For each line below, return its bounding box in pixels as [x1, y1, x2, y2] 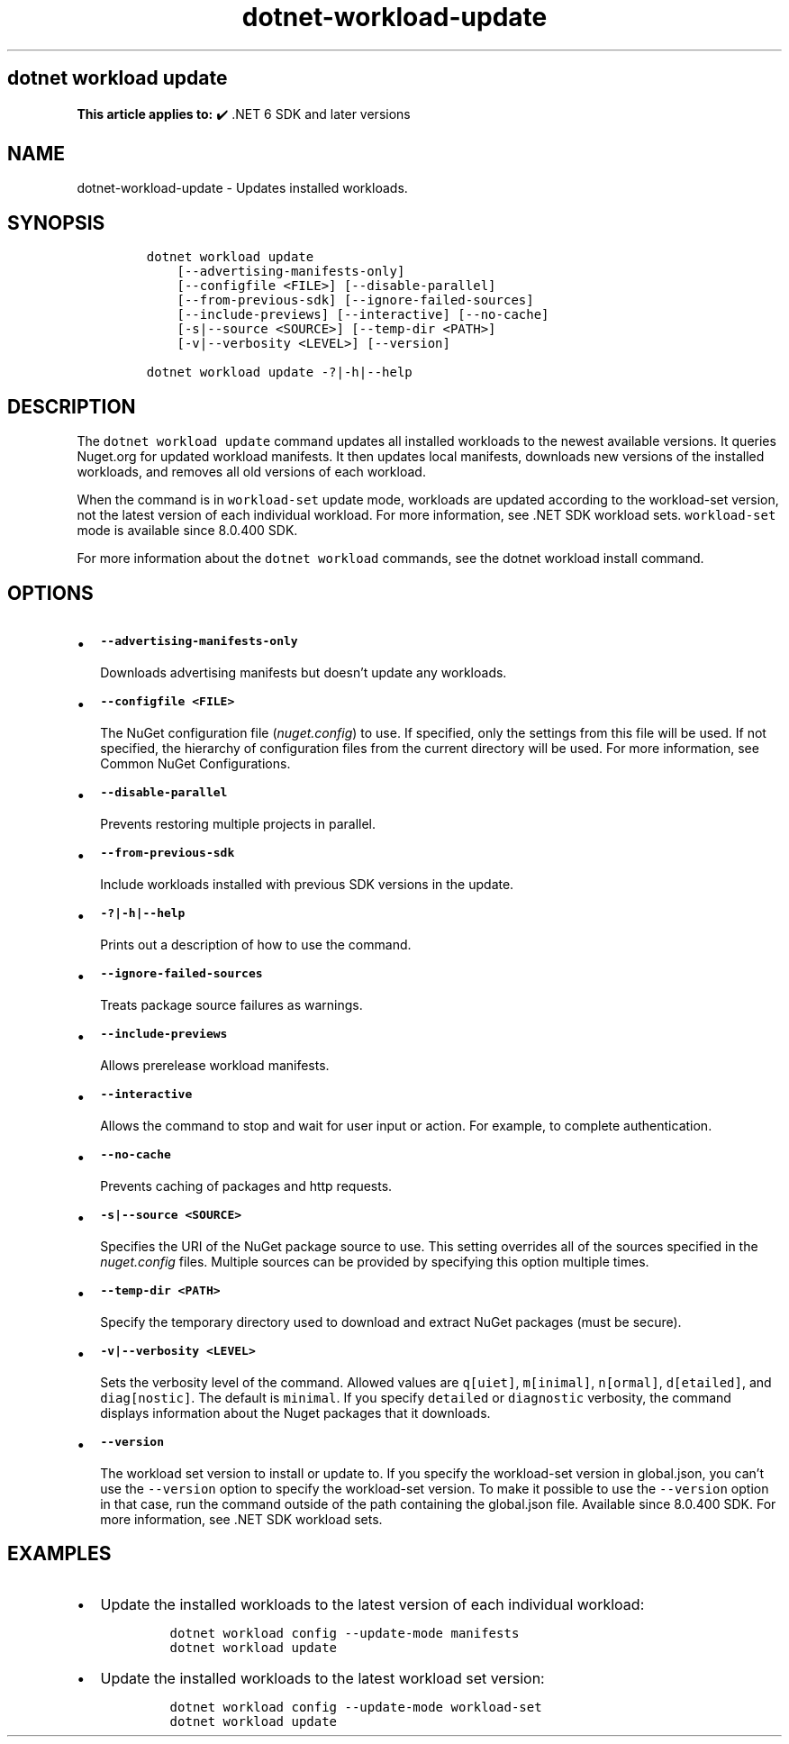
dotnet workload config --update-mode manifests [169, 1625, 520, 1640]
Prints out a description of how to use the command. [100, 936, 412, 952]
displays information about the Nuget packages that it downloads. [100, 1404, 491, 1421]
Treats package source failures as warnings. [100, 996, 363, 1013]
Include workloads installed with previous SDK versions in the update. [100, 876, 514, 892]
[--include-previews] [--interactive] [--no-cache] [177, 307, 549, 322]
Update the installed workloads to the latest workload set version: [100, 1668, 545, 1687]
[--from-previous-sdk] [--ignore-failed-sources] [177, 293, 534, 308]
